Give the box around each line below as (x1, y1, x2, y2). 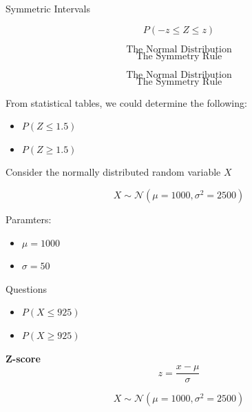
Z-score (6, 351, 41, 365)
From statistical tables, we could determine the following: (6, 95, 247, 110)
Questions (6, 281, 48, 296)
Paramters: (6, 212, 52, 226)
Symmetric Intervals (6, 1, 91, 15)
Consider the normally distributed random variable (6, 165, 221, 179)
